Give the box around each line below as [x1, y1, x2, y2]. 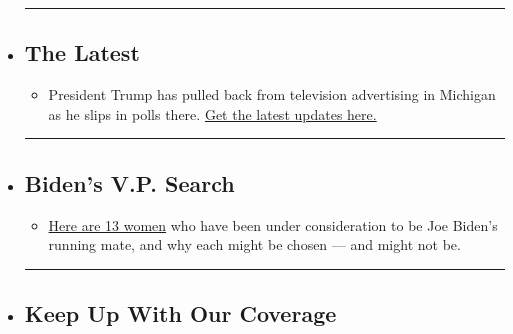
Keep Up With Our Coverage [24, 298, 337, 329]
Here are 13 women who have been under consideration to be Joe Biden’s [48, 214, 498, 235]
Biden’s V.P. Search [24, 167, 235, 198]
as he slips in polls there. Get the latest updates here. [48, 103, 377, 124]
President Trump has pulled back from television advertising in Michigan [48, 84, 496, 105]
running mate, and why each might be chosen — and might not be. [48, 234, 461, 255]
